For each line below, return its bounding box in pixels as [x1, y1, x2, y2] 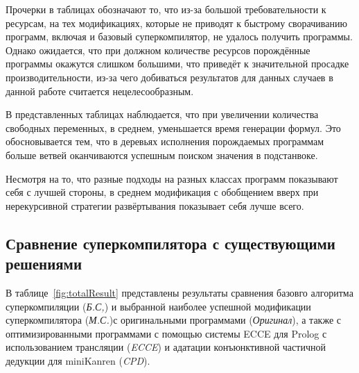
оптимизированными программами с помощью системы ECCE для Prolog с [6, 326, 327, 340]
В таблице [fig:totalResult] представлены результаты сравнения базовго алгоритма [6, 285, 353, 299]
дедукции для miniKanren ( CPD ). [6, 353, 150, 367]
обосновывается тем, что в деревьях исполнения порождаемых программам [6, 134, 324, 149]
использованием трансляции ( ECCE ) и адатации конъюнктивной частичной [6, 340, 326, 354]
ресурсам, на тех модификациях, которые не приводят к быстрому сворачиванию [6, 15, 347, 30]
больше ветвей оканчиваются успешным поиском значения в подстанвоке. [6, 147, 318, 162]
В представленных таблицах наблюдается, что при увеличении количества [6, 107, 319, 122]
